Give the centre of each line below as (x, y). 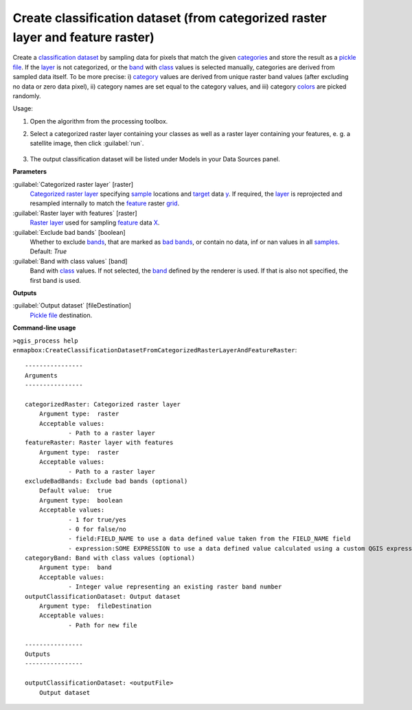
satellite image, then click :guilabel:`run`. (87, 144)
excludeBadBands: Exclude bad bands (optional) (106, 481)
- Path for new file (103, 625)
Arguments (41, 375)
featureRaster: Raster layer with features (99, 443)
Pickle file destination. (61, 315)
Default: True (48, 251)
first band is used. (56, 280)
